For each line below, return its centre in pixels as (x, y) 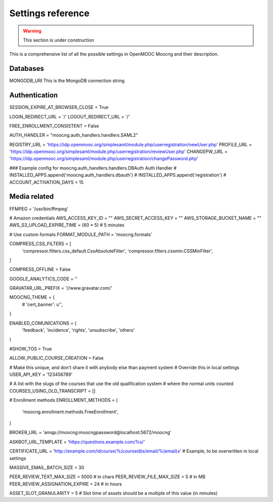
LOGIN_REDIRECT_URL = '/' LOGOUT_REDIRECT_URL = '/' (70, 117)
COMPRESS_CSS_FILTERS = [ (40, 244)
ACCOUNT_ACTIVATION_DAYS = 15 (47, 182)
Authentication (34, 95)
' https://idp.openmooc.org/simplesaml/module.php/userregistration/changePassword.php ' (104, 159)
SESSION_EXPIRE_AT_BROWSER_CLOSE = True (59, 107)
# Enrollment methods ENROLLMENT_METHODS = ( (64, 400)
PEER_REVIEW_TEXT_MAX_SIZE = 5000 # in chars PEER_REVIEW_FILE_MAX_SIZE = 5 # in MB (107, 477)
